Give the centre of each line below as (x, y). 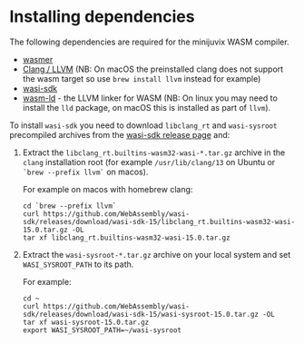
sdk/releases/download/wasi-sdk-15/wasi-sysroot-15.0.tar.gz (141, 314)
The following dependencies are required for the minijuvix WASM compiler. (149, 42)
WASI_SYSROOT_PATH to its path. (78, 264)
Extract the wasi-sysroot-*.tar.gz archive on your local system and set (157, 254)
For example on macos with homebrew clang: (108, 189)
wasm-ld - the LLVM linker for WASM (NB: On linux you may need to (150, 98)
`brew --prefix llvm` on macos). (85, 172)
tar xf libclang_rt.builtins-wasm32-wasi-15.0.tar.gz (126, 238)
